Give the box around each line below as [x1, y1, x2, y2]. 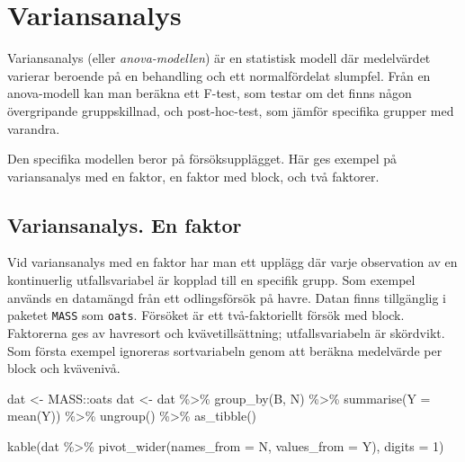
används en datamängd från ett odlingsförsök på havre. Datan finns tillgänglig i [7, 288, 446, 307]
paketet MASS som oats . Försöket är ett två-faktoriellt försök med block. [7, 306, 405, 324]
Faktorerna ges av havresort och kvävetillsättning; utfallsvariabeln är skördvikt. [7, 323, 445, 342]
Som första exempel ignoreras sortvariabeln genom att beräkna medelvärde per [7, 341, 443, 360]
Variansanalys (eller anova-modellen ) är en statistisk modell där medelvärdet [7, 49, 431, 67]
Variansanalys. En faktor [7, 210, 242, 238]
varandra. [7, 119, 60, 138]
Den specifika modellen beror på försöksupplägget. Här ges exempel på [7, 149, 398, 168]
